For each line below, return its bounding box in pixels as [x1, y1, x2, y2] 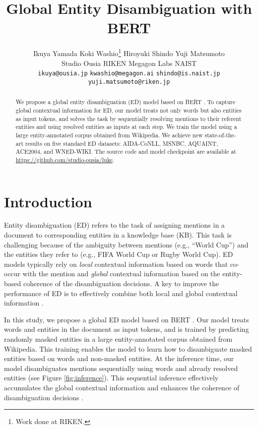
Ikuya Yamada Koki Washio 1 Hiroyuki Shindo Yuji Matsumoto [33, 47, 225, 58]
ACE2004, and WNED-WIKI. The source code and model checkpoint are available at [15, 147, 236, 156]
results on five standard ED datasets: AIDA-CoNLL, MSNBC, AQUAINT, [25, 139, 218, 147]
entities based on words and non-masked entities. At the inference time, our [4, 353, 234, 364]
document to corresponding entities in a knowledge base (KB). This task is [4, 230, 232, 240]
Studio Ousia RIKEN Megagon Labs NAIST [61, 58, 197, 68]
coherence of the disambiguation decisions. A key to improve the [23, 278, 219, 289]
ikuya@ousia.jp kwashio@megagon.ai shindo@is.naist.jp [38, 70, 220, 77]
